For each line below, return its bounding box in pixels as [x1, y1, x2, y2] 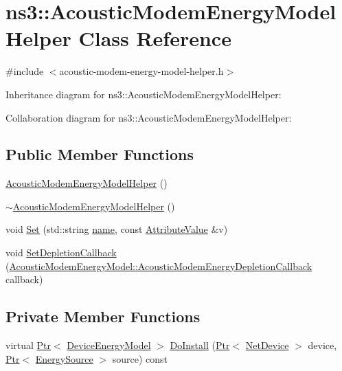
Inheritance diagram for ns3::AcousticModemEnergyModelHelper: [5, 87, 282, 101]
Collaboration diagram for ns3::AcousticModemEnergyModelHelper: [5, 110, 292, 124]
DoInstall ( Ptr [170, 338, 230, 352]
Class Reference [78, 24, 231, 52]
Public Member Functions [5, 144, 194, 165]
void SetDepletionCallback [5, 245, 117, 260]
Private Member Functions [5, 306, 201, 327]
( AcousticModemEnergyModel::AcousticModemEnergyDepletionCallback [5, 258, 312, 273]
